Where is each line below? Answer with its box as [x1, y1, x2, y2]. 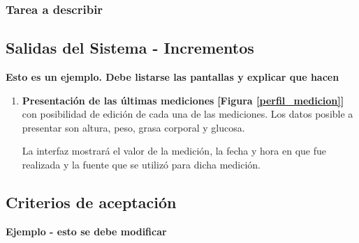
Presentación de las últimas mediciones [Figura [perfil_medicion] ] [22, 93, 344, 107]
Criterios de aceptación [6, 191, 177, 212]
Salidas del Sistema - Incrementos [6, 37, 254, 58]
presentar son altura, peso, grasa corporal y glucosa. [22, 120, 245, 134]
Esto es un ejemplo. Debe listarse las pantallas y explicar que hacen [6, 70, 339, 84]
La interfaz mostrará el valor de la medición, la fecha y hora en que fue [22, 143, 327, 158]
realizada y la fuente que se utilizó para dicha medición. [22, 157, 261, 172]
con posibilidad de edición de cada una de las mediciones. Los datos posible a [22, 107, 353, 121]
